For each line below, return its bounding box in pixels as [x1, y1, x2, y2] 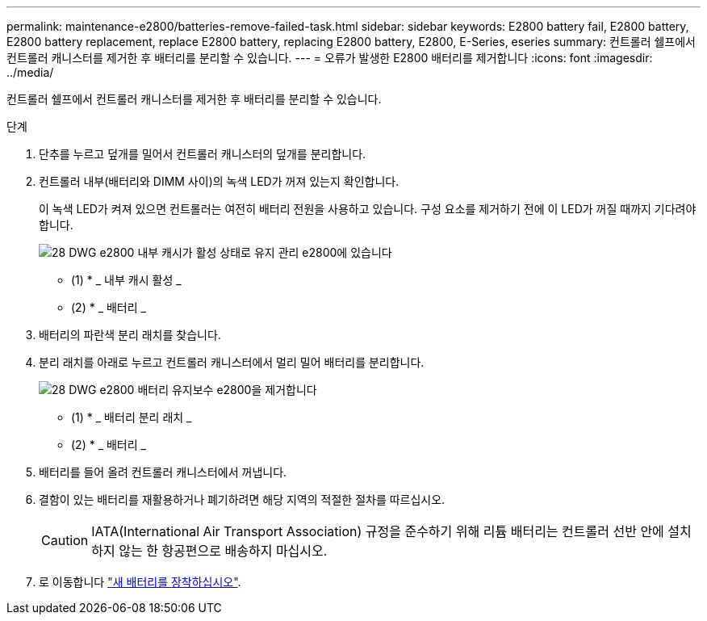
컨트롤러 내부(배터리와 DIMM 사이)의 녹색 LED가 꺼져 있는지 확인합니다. [39, 174, 400, 188]
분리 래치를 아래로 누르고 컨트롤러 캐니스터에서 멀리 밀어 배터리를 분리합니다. [39, 355, 425, 369]
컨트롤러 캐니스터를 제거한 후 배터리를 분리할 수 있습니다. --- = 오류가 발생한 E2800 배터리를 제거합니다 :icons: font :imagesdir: [6, 51, 653, 65]
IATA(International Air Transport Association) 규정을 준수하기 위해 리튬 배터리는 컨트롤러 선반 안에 [91, 523, 664, 539]
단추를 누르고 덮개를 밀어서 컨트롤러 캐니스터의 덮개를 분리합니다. [39, 147, 366, 161]
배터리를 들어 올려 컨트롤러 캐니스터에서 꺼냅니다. [39, 465, 287, 479]
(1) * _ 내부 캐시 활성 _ [71, 273, 182, 287]
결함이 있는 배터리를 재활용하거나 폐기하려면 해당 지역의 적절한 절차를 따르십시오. [39, 493, 446, 506]
